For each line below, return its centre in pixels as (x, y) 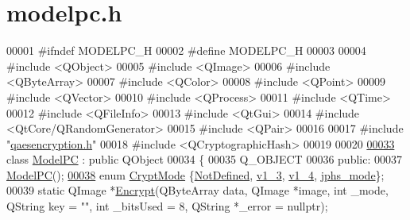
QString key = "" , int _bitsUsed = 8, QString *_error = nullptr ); (167, 206)
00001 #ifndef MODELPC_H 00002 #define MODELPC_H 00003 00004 (186, 50)
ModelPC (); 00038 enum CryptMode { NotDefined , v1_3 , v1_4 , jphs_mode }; (195, 174)
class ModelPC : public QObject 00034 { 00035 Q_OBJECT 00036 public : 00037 (204, 159)
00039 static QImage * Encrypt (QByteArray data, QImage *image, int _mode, (197, 190)
